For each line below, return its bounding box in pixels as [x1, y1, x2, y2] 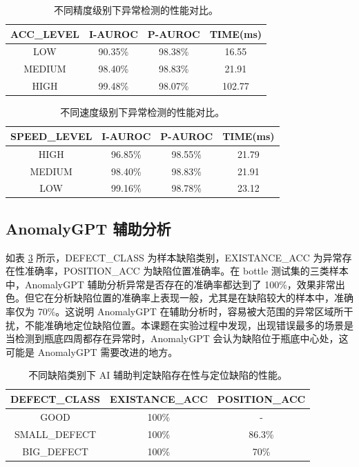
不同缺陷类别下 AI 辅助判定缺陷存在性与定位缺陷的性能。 [28, 368, 288, 382]
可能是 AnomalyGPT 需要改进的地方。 [6, 344, 178, 359]
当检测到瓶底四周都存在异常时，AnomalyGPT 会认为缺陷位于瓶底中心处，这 [6, 331, 349, 346]
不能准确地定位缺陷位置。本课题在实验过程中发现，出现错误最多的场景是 [24, 317, 353, 332]
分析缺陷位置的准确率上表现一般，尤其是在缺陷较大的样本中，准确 [53, 290, 353, 305]
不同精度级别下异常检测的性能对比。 [54, 3, 219, 17]
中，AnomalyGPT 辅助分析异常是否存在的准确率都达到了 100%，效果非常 [6, 277, 336, 291]
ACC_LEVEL [10, 26, 79, 41]
